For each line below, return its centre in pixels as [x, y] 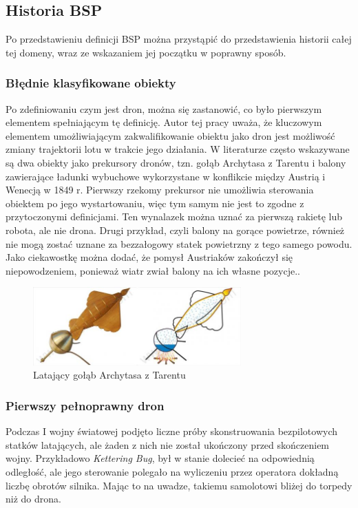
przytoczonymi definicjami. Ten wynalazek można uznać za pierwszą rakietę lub [174, 216]
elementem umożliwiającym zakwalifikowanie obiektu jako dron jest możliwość [170, 135]
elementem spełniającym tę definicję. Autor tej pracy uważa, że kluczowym [164, 122]
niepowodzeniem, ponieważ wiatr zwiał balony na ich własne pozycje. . [153, 270]
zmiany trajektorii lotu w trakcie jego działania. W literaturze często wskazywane [178, 149]
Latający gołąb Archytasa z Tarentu [109, 375]
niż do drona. [33, 499]
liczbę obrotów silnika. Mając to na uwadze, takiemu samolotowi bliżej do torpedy [179, 485]
